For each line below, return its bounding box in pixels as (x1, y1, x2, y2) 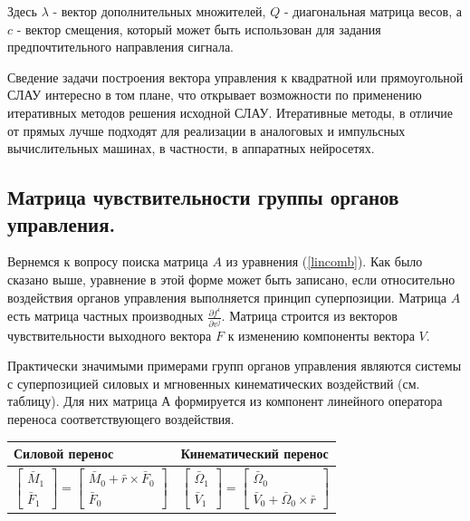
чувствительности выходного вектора (7, 325, 212, 344)
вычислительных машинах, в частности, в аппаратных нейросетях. (7, 139, 375, 158)
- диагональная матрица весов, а (283, 2, 462, 20)
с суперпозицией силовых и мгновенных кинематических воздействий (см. (7, 373, 420, 392)
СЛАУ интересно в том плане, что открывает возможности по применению (7, 85, 422, 104)
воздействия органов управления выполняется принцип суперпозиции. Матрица (7, 287, 447, 306)
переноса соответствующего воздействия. (7, 409, 235, 428)
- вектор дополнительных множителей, (53, 2, 266, 20)
